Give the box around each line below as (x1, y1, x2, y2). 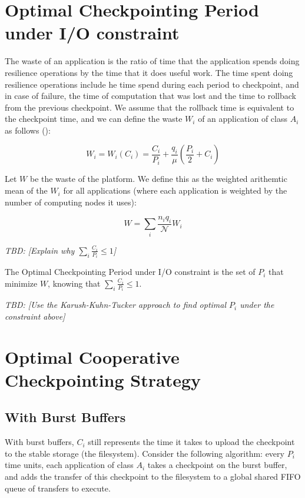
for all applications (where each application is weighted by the (63, 184, 287, 197)
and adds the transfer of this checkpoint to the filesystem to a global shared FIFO (5, 470, 301, 483)
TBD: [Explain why (5, 244, 75, 256)
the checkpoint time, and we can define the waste (5, 112, 183, 125)
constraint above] (5, 310, 65, 322)
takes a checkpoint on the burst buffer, (147, 459, 287, 471)
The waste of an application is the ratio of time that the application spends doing (5, 55, 300, 67)
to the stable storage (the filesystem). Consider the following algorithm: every (5, 447, 284, 459)
